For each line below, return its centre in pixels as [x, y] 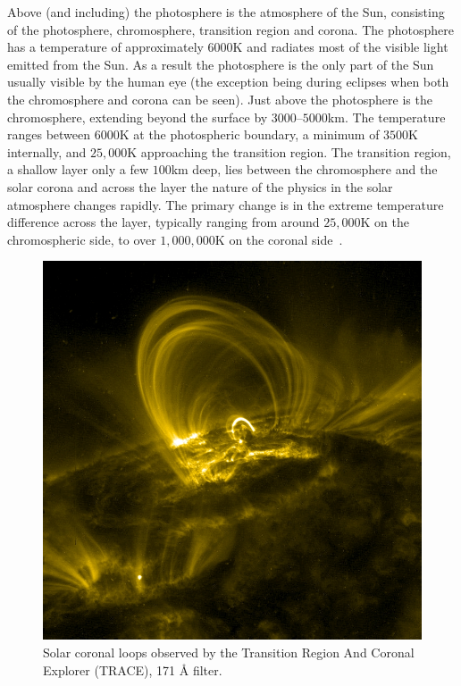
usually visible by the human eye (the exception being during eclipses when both [228, 82]
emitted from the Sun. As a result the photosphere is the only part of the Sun [221, 64]
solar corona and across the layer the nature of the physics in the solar [200, 186]
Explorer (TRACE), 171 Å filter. [133, 669]
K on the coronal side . [279, 239]
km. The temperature [386, 117]
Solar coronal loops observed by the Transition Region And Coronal [229, 652]
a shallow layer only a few [78, 169]
